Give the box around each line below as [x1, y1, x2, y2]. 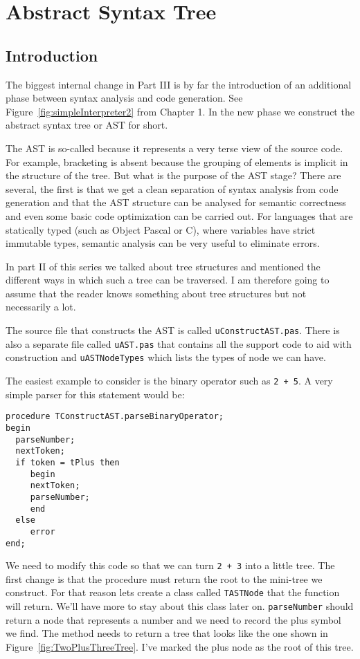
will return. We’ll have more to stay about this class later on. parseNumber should [6, 599, 354, 613]
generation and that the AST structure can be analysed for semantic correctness [6, 195, 346, 210]
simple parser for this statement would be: [6, 387, 185, 401]
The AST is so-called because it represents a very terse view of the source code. [6, 140, 343, 155]
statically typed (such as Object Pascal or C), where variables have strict [6, 222, 316, 236]
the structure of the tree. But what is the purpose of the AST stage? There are [6, 168, 341, 183]
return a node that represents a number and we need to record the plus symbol [6, 612, 341, 626]
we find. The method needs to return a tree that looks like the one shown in [6, 626, 328, 640]
